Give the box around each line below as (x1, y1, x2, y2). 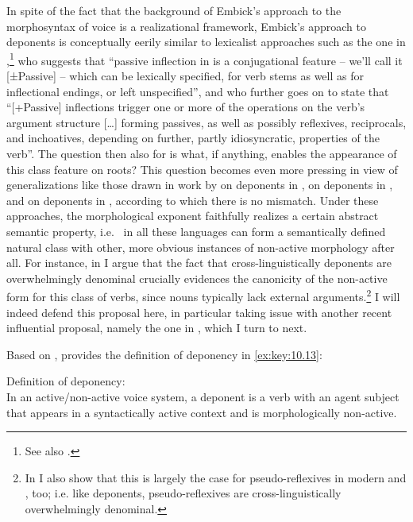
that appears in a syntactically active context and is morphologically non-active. (6, 404, 397, 420)
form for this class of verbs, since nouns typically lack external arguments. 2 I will (6, 286, 400, 304)
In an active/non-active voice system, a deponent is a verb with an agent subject (6, 388, 399, 404)
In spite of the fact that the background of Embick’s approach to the (6, 2, 342, 18)
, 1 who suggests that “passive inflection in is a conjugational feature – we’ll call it (6, 49, 403, 68)
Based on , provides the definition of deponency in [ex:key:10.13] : (6, 346, 322, 362)
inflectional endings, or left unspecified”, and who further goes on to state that (6, 83, 389, 99)
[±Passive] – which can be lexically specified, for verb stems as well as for (6, 68, 364, 84)
